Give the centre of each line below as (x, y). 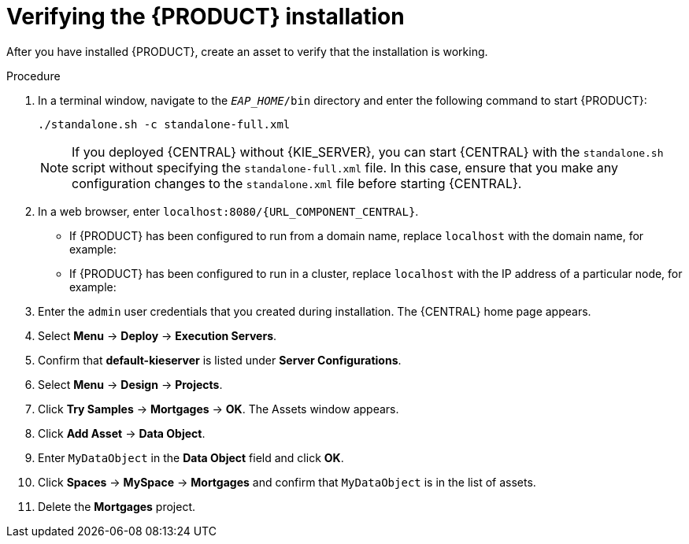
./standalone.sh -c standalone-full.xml (164, 124)
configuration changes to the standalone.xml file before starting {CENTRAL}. (297, 183)
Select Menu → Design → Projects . (130, 384)
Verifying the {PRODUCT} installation (206, 17)
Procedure (33, 76)
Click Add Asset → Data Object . (122, 433)
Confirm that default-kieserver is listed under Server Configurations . (220, 360)
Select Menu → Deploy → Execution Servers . (157, 335)
